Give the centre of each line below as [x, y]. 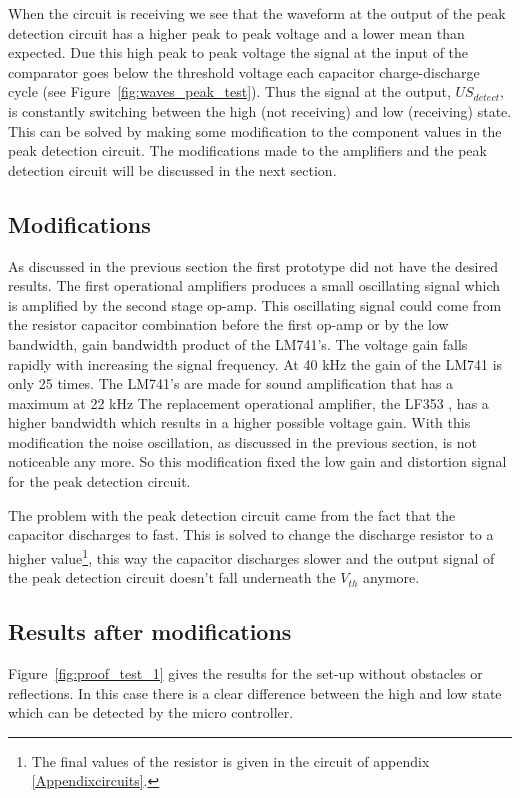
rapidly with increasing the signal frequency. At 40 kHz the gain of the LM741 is [255, 363]
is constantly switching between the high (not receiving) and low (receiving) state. [260, 110]
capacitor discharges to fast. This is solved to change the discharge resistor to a [251, 534]
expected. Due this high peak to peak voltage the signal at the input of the [238, 52]
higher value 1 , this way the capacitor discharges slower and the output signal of [251, 556]
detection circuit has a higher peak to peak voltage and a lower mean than [236, 32]
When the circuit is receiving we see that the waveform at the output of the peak [257, 13]
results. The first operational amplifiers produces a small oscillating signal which [254, 285]
